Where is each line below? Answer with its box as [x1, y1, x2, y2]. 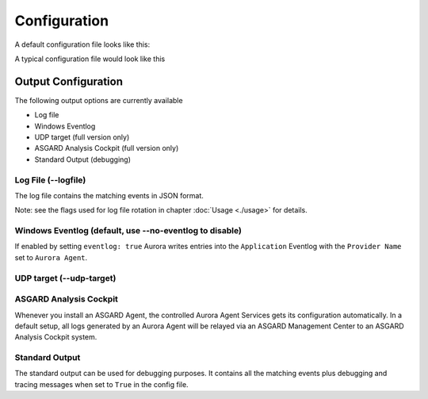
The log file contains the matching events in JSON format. [14, 190, 204, 200]
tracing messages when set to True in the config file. [14, 379, 189, 389]
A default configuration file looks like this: [14, 40, 151, 49]
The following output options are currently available [14, 95, 183, 105]
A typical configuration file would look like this [14, 54, 166, 63]
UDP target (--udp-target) [14, 272, 117, 283]
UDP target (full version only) [34, 132, 130, 142]
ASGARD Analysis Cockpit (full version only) [34, 144, 179, 153]
